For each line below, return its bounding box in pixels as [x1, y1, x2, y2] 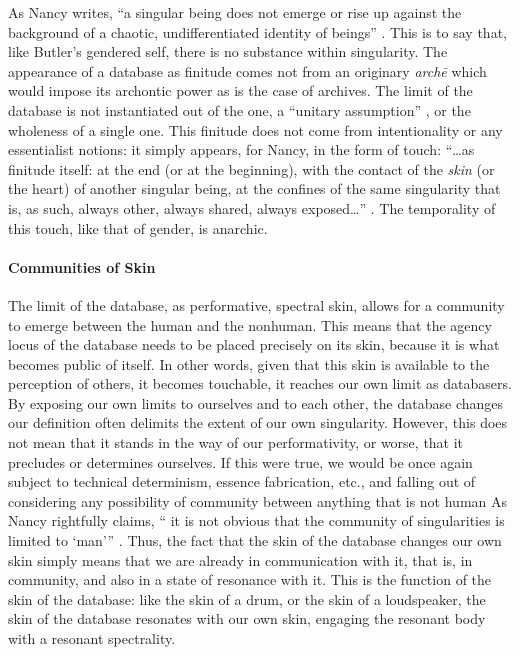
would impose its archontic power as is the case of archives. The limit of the [8, 80, 473, 101]
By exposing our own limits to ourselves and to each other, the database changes [8, 392, 504, 413]
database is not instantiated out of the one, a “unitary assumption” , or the [8, 99, 471, 120]
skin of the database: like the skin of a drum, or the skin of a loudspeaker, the [8, 588, 486, 609]
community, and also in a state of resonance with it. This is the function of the [8, 569, 492, 590]
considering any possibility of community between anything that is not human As [8, 490, 507, 511]
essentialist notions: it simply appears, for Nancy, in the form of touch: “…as [8, 139, 475, 160]
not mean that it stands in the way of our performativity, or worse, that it [8, 432, 464, 453]
